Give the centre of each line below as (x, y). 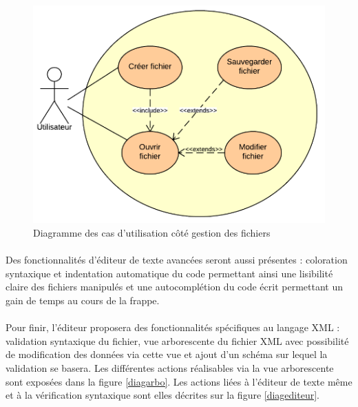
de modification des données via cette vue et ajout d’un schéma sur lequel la (167, 354)
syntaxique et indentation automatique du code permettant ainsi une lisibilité (169, 273)
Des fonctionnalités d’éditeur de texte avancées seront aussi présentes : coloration (177, 260)
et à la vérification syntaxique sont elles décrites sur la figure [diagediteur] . (162, 395)
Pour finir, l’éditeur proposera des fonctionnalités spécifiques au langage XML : (173, 327)
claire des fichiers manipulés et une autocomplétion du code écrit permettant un (174, 287)
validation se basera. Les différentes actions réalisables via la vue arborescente (170, 367)
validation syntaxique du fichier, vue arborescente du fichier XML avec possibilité (177, 340)
